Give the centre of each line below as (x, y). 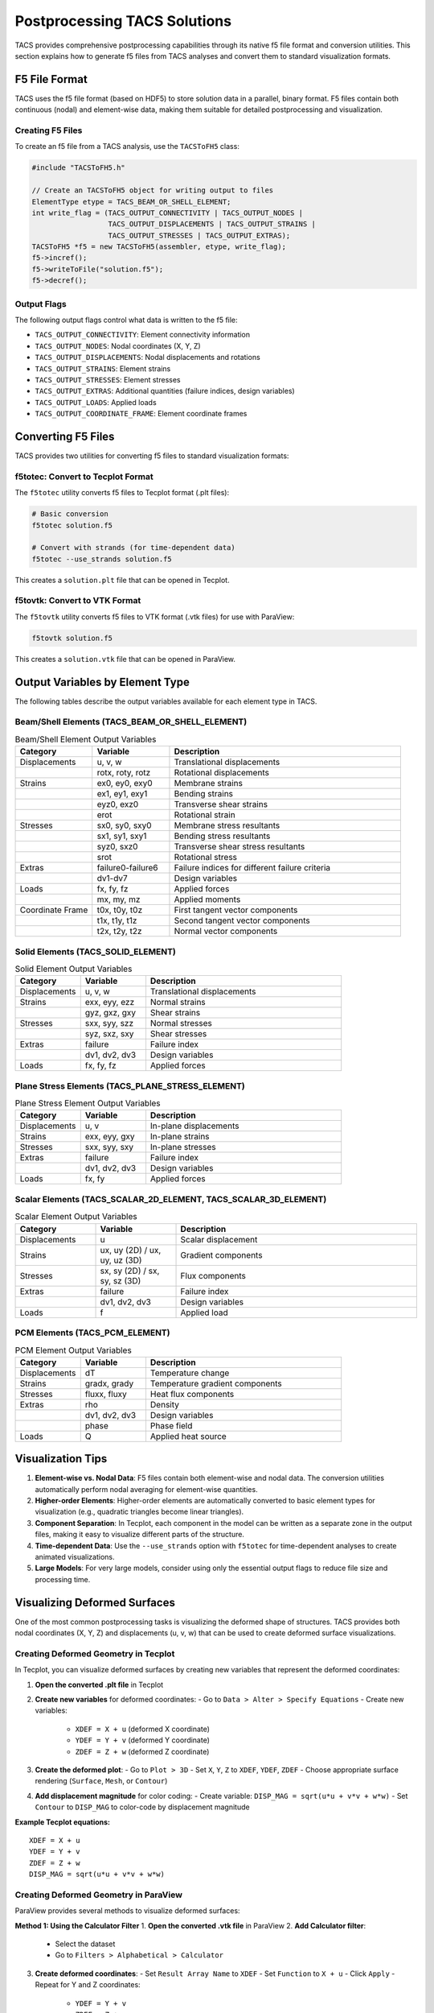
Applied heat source (188, 1436)
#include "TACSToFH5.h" (79, 168)
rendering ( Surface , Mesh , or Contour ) (101, 1781)
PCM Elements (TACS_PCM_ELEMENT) (92, 1333)
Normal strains (178, 1002)
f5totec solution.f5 (72, 525)
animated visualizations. (75, 1556)
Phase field (171, 1425)
